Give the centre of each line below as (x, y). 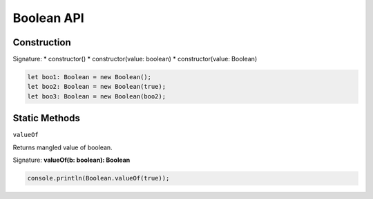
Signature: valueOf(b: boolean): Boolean (71, 160)
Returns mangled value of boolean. (63, 147)
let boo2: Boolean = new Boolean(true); (96, 87)
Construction (42, 42)
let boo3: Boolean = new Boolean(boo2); (96, 96)
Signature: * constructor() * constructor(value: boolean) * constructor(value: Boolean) (135, 59)
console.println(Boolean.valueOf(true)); (98, 178)
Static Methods (47, 118)
